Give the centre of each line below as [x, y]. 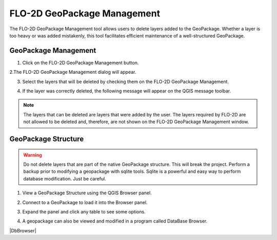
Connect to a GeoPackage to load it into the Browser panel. [85, 202]
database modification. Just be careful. [65, 178]
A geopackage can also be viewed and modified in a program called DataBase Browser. [115, 221]
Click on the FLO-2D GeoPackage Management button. [81, 63]
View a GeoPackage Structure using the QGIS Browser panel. [87, 193]
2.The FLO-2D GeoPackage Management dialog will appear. [73, 72]
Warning [33, 155]
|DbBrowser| [23, 230]
